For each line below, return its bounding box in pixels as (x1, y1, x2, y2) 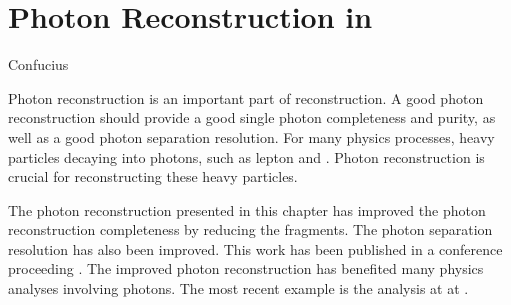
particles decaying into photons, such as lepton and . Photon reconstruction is (8, 146, 485, 167)
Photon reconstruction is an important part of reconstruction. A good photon (8, 87, 484, 108)
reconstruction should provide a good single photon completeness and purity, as (8, 107, 496, 128)
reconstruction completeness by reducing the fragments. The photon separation (8, 219, 493, 240)
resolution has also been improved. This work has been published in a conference (8, 238, 503, 259)
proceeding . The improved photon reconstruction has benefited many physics (8, 258, 484, 279)
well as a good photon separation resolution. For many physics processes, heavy (8, 126, 495, 147)
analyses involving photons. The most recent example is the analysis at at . (8, 278, 469, 299)
